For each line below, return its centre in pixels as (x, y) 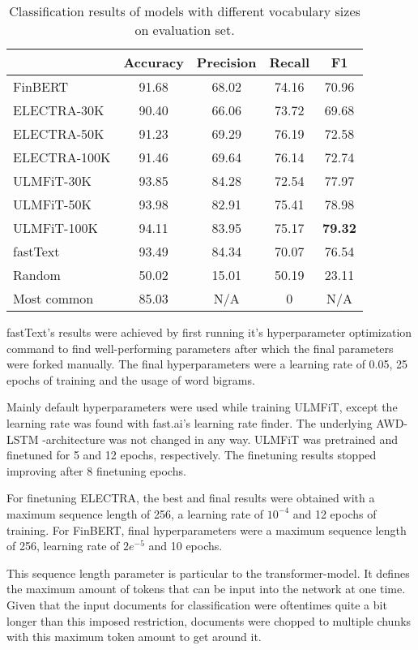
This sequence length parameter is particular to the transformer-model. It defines (208, 573)
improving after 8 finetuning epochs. (96, 470)
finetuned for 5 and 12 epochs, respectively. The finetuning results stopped (192, 455)
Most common (53, 298)
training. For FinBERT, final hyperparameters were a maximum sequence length (207, 529)
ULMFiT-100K (55, 228)
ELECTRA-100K (62, 157)
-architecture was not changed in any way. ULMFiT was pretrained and (220, 439)
